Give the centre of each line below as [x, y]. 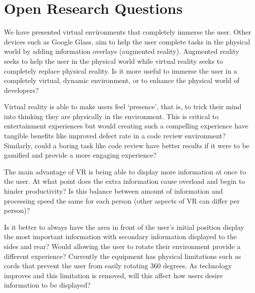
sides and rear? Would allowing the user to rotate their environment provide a [122, 246]
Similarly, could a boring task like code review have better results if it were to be [127, 145]
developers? [21, 90]
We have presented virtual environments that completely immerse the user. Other [128, 32]
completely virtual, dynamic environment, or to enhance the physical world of [122, 80]
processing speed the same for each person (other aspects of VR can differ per [122, 200]
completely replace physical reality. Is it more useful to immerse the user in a [121, 70]
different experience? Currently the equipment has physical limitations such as [123, 256]
